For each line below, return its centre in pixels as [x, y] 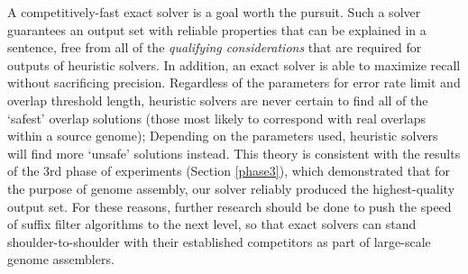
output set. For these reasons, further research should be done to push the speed [229, 206]
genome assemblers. [61, 259]
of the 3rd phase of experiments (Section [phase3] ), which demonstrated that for [229, 171]
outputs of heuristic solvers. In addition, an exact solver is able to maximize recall [234, 64]
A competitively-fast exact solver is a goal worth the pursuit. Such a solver [214, 12]
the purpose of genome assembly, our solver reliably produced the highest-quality [231, 188]
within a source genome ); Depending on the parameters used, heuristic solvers [223, 136]
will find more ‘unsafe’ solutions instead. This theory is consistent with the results [234, 153]
